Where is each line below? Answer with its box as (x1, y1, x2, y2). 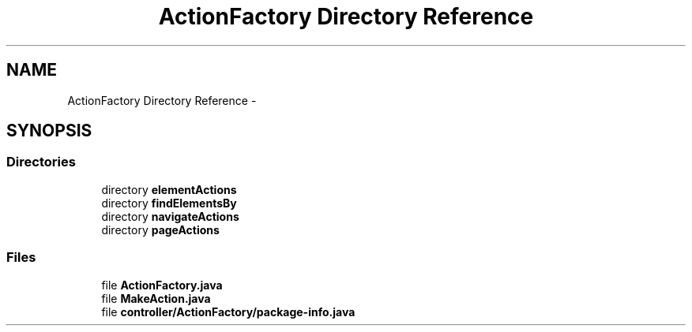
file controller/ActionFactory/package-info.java (101, 304, 355, 319)
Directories (6, 154, 76, 170)
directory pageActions (101, 222, 220, 237)
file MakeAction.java (101, 291, 211, 305)
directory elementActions (101, 182, 237, 196)
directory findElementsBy (101, 196, 237, 210)
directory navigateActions (101, 209, 239, 223)
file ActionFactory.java (101, 278, 223, 292)
